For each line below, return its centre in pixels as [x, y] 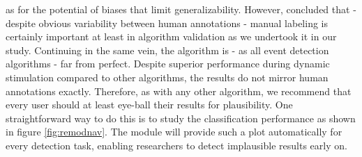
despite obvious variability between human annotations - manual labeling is [167, 23]
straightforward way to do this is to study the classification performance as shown [181, 118]
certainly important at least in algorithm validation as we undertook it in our [171, 36]
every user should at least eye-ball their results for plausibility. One [149, 105]
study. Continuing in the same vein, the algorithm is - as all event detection [167, 50]
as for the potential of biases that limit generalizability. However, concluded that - [181, 9]
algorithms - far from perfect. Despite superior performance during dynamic [168, 64]
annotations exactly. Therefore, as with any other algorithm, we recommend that [179, 91]
